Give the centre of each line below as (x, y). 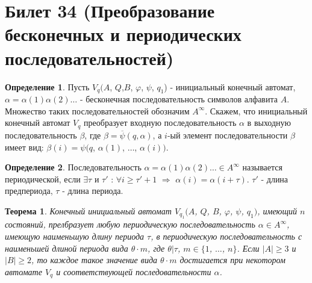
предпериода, (29, 191)
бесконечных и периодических (123, 34)
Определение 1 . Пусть (47, 86)
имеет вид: (24, 147)
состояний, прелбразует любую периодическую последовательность (130, 224)
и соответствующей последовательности (134, 271)
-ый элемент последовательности (227, 135)
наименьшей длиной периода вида (67, 248)
